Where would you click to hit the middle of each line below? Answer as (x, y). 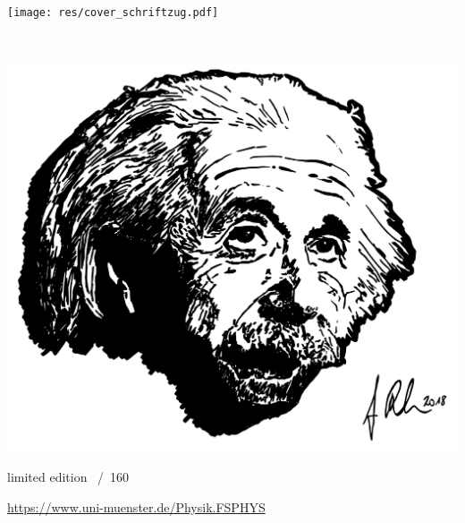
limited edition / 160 (68, 477)
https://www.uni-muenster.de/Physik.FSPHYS (136, 507)
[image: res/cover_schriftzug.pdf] (113, 13)
